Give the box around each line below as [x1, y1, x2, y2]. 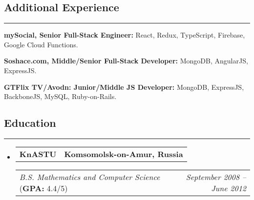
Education [4, 115, 56, 130]
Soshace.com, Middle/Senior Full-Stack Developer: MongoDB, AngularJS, [4, 56, 248, 66]
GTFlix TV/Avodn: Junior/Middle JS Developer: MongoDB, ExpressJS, [4, 81, 244, 92]
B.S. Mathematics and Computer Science [19, 171, 160, 182]
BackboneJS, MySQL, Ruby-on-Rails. [4, 91, 117, 101]
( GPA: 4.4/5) [19, 182, 68, 194]
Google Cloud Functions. [4, 39, 78, 49]
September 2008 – [186, 171, 246, 182]
